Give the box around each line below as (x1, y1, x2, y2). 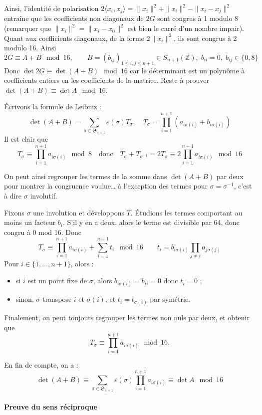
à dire (4, 190, 22, 201)
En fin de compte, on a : (4, 359, 78, 370)
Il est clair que (4, 134, 48, 144)
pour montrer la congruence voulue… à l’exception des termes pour (4, 181, 208, 191)
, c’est (234, 181, 252, 191)
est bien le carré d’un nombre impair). (127, 23, 244, 33)
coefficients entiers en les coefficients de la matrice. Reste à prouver (4, 75, 209, 85)
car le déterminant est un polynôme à (130, 65, 245, 75)
